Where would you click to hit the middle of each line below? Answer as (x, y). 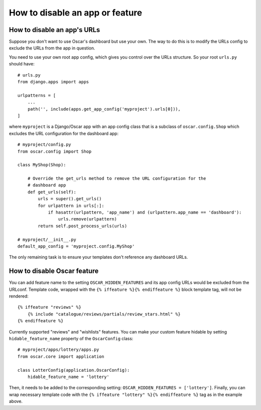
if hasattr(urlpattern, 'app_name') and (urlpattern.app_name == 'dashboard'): (145, 213)
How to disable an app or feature (76, 13)
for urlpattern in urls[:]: (71, 205)
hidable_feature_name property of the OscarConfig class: (71, 339)
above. (16, 401)
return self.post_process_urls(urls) (83, 226)
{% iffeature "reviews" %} (50, 307)
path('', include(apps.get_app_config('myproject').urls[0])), (104, 109)
